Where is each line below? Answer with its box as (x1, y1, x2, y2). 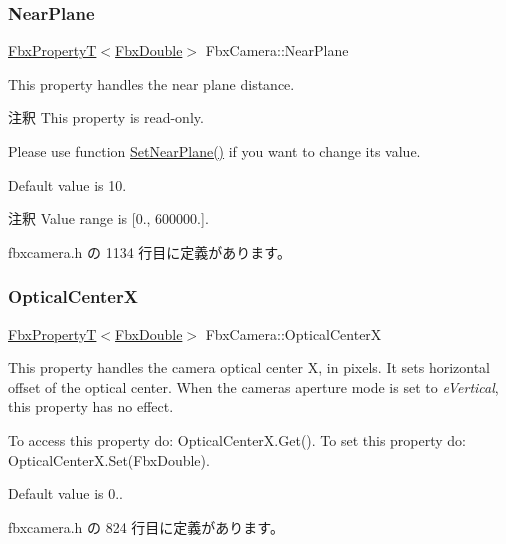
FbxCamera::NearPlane (205, 40, 349, 61)
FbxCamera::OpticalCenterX (205, 323, 382, 344)
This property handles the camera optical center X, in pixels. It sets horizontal (8, 357, 491, 378)
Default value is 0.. (8, 483, 123, 504)
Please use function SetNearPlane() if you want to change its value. (8, 141, 421, 161)
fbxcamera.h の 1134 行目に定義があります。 (8, 241, 291, 262)
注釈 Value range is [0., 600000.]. (8, 208, 209, 229)
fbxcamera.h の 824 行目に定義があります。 (8, 516, 284, 537)
